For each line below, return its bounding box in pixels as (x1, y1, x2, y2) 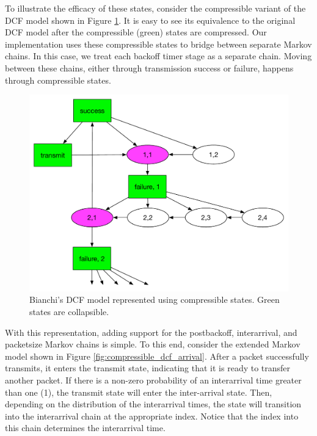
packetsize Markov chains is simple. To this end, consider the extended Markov (5, 338, 301, 351)
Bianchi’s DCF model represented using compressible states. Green (29, 293, 280, 306)
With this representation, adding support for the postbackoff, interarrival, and (5, 325, 297, 338)
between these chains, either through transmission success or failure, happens (5, 61, 294, 74)
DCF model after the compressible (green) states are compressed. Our (5, 26, 267, 38)
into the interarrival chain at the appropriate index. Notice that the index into (5, 409, 299, 422)
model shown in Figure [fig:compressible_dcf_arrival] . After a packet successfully (5, 349, 309, 362)
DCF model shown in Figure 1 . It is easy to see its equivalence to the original (5, 13, 296, 26)
